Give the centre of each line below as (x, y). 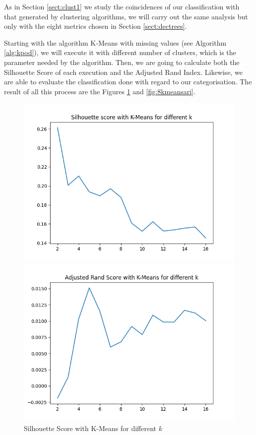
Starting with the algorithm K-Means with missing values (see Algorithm (115, 42)
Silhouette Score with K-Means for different (90, 428)
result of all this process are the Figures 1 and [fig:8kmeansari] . (100, 91)
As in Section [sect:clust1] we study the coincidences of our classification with (122, 6)
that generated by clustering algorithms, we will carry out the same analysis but (126, 16)
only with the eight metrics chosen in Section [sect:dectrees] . (96, 26)
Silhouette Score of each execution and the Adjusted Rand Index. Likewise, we (123, 72)
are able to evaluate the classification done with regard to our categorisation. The (128, 82)
